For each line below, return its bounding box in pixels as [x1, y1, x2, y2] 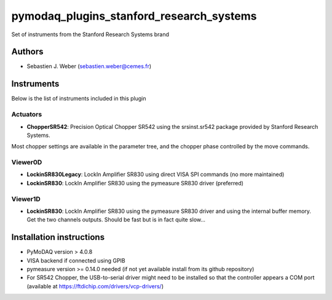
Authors [11, 47, 44, 57]
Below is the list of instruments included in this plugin [11, 95, 147, 102]
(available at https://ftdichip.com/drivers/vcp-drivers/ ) [26, 282, 164, 290]
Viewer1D [11, 194, 41, 203]
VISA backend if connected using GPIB [26, 256, 125, 264]
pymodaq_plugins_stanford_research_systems [11, 9, 257, 23]
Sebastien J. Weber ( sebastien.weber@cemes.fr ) [26, 63, 152, 70]
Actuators [11, 110, 42, 119]
